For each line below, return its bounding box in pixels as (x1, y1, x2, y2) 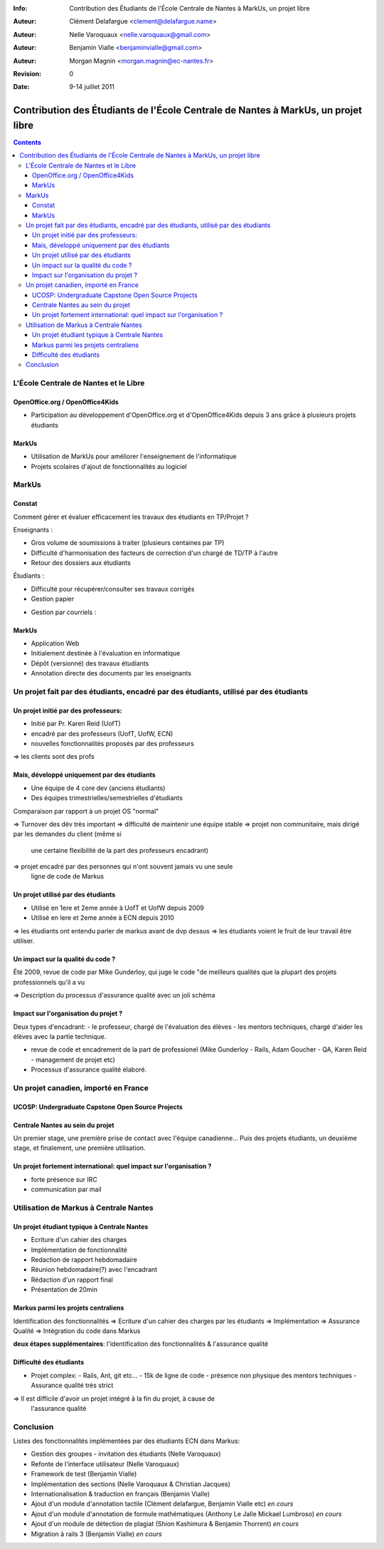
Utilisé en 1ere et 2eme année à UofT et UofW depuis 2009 (31, 903, 204, 912)
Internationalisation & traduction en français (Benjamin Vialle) (31, 1490, 210, 1498)
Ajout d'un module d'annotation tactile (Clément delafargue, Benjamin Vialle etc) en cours (31, 1500, 294, 1508)
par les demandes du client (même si (13, 830, 122, 839)
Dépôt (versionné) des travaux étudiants (31, 659, 149, 668)
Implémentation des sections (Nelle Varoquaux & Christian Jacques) (31, 1479, 231, 1488)
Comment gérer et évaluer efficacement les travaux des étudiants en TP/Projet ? (13, 512, 249, 521)
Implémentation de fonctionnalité (31, 1245, 128, 1254)
